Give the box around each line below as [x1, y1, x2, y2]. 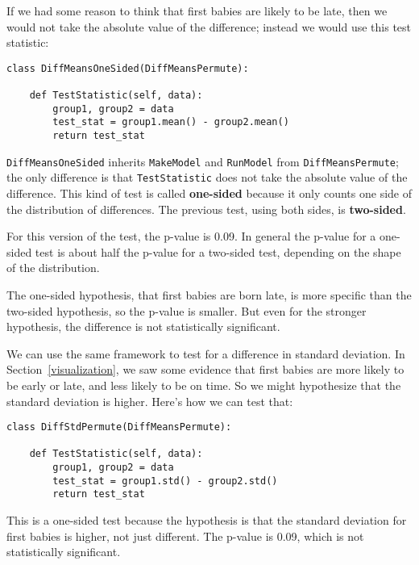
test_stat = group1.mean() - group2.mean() [52, 116, 289, 128]
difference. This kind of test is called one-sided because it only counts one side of [6, 185, 413, 202]
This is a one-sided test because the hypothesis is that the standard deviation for [6, 512, 407, 529]
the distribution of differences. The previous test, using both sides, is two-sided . [6, 200, 406, 217]
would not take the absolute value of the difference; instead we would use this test [6, 18, 412, 35]
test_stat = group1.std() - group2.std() [52, 475, 278, 487]
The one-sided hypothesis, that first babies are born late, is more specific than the [6, 287, 412, 303]
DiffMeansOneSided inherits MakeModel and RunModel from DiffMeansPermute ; [6, 153, 399, 169]
